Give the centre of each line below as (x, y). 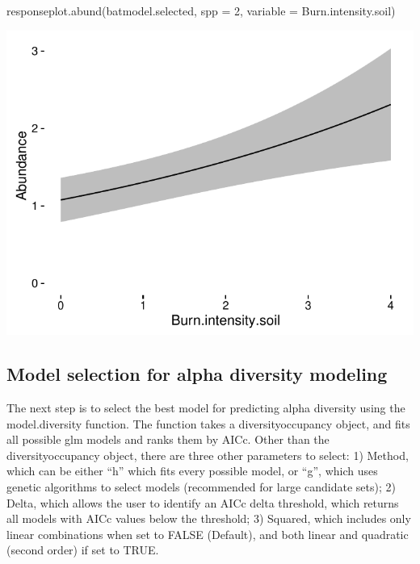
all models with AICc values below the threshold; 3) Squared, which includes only (209, 518)
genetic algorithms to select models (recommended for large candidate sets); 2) (201, 487)
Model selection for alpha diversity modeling (197, 374)
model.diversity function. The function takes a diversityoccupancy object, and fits (208, 423)
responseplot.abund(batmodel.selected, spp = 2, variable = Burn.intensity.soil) (201, 10)
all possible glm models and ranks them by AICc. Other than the (168, 439)
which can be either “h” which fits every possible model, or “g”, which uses (192, 471)
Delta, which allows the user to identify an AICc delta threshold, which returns (203, 502)
